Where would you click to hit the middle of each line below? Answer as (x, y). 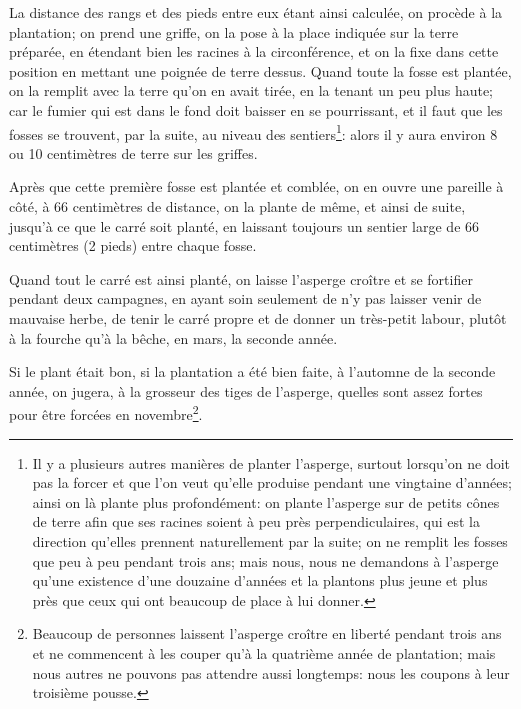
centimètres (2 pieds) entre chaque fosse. (133, 245)
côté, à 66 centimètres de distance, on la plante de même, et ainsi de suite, (237, 206)
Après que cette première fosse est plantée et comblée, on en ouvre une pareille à (256, 186)
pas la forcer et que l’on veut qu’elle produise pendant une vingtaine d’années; (272, 482)
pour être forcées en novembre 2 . (106, 412)
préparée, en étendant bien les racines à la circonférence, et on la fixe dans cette (254, 51)
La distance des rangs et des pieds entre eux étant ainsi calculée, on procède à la (256, 12)
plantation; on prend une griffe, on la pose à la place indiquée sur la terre (234, 31)
